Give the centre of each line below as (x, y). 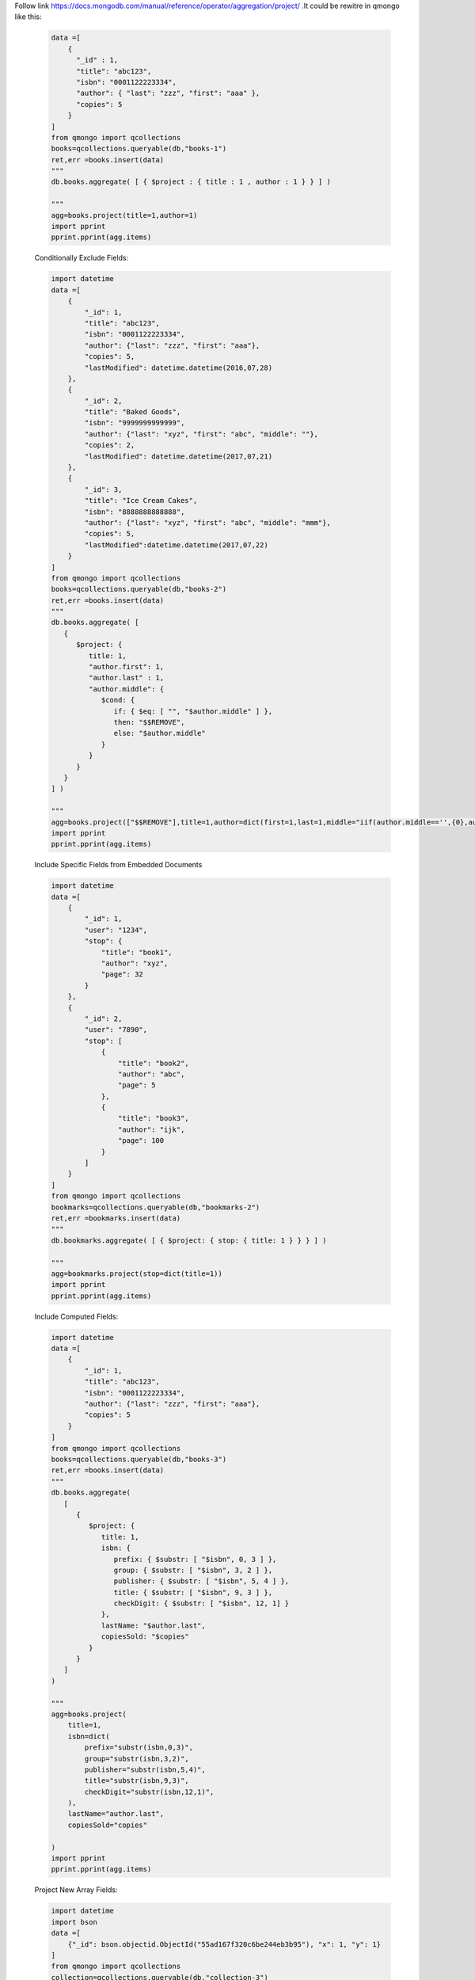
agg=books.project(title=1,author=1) (124, 215)
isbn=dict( (89, 1736)
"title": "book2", (153, 1063)
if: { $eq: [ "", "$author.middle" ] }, (193, 711)
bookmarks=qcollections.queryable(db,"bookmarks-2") (156, 1207)
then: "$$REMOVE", (149, 722)
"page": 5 (137, 1085)
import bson (74, 1922)
